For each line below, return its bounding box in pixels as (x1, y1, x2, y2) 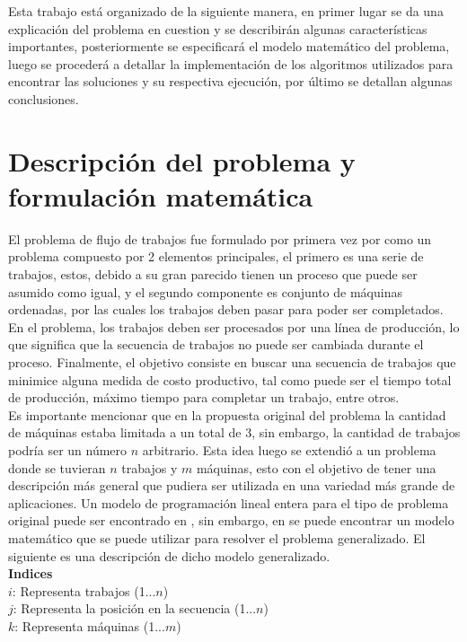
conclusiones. (8, 89, 79, 108)
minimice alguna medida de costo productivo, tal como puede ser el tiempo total (8, 370, 452, 389)
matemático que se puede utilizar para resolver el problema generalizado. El (8, 528, 426, 547)
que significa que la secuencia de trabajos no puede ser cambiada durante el (8, 335, 424, 354)
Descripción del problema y (8, 142, 356, 179)
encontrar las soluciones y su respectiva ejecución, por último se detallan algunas (8, 72, 453, 91)
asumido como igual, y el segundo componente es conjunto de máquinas (8, 282, 402, 301)
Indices (8, 564, 53, 583)
